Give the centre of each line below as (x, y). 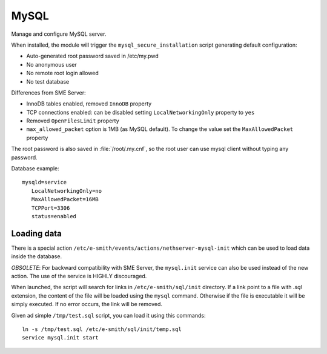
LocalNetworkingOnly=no (67, 191)
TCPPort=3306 (51, 208)
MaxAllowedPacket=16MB (65, 199)
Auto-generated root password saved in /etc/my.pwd (92, 56)
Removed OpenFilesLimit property (73, 121)
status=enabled (54, 216)
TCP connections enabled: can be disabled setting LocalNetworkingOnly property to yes (140, 112)
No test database (48, 81)
